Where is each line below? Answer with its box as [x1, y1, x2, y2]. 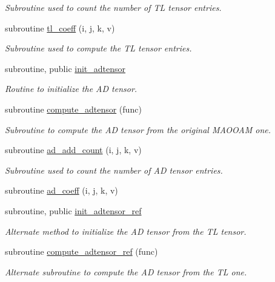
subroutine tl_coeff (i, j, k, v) [5, 21, 115, 34]
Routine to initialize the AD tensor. [5, 82, 137, 95]
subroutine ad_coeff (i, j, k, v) [5, 184, 118, 197]
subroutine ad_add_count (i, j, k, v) [5, 143, 142, 156]
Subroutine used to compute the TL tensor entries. [5, 42, 192, 54]
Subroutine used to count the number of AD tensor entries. [5, 163, 223, 176]
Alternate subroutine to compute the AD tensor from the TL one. [5, 265, 247, 278]
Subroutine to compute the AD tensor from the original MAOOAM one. [5, 123, 271, 136]
